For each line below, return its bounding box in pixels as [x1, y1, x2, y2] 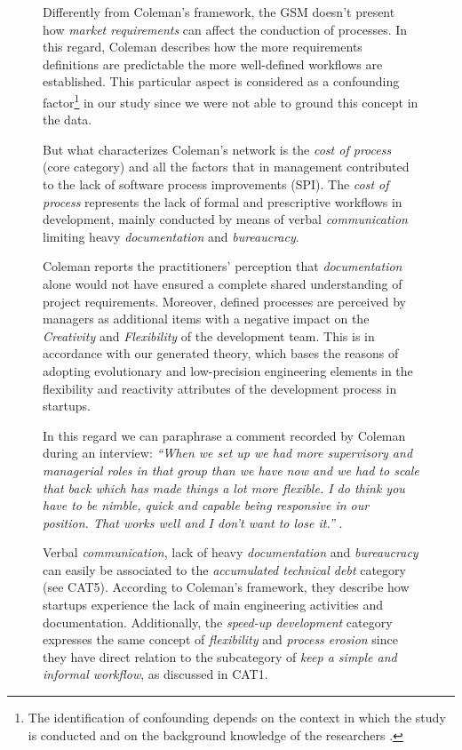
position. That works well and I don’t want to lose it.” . [43, 513, 343, 531]
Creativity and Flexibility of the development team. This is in [43, 326, 375, 345]
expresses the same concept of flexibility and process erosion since [43, 630, 398, 649]
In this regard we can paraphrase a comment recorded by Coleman [43, 426, 406, 444]
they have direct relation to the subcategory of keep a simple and [43, 647, 397, 666]
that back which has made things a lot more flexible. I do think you [43, 478, 405, 497]
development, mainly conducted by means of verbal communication [43, 210, 408, 228]
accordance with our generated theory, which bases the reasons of [43, 344, 399, 363]
